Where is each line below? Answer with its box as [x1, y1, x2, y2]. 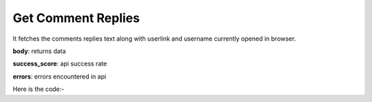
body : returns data [12, 47, 66, 55]
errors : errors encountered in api [12, 72, 107, 81]
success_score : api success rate [12, 59, 107, 68]
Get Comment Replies [12, 10, 141, 25]
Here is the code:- [12, 85, 65, 93]
